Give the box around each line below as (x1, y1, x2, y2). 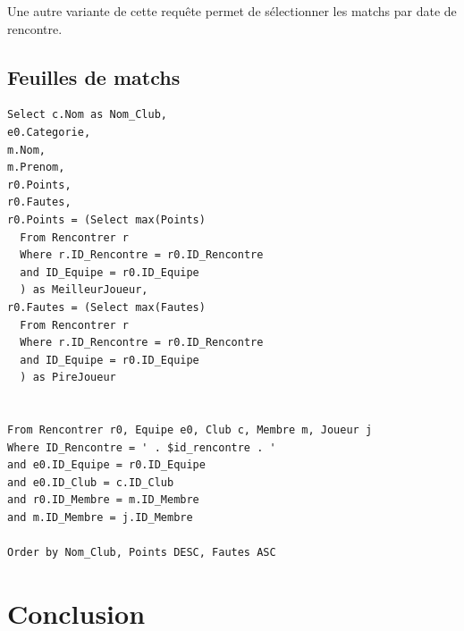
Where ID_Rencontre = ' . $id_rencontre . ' (7, 441, 276, 454)
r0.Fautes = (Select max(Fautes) (7, 300, 206, 314)
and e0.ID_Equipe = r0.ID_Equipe (7, 459, 206, 472)
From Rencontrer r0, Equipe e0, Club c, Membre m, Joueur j (7, 424, 373, 437)
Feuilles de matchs (7, 63, 181, 90)
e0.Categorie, (7, 125, 91, 139)
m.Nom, (7, 143, 46, 156)
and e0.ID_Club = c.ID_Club (7, 475, 174, 489)
